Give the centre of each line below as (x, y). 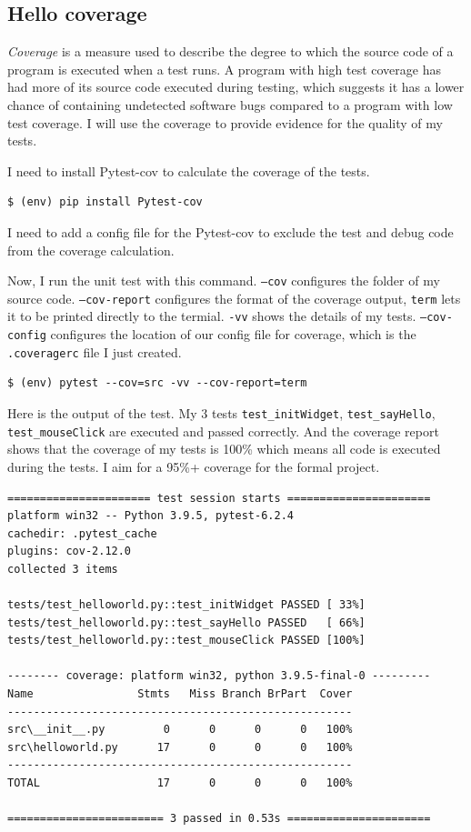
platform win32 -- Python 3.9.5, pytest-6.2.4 (150, 516)
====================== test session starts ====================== (219, 498)
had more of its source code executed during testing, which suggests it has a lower (236, 87)
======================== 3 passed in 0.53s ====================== (219, 819)
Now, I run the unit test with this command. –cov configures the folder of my (224, 281)
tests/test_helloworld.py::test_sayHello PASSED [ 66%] (186, 622)
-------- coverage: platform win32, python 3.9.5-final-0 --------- (219, 676)
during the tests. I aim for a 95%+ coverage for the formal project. (194, 466)
